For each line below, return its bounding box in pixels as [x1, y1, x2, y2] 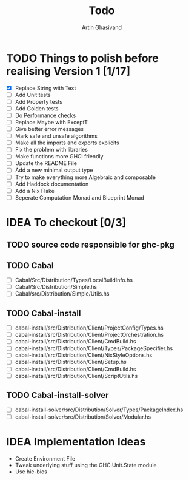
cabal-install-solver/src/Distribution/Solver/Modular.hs [15, 413, 151, 421]
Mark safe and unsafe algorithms [15, 132, 98, 140]
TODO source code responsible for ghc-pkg [6, 240, 174, 250]
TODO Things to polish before [6, 51, 159, 65]
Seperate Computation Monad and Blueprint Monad [15, 194, 144, 201]
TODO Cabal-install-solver [6, 390, 109, 401]
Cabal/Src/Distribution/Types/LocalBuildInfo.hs [15, 277, 133, 284]
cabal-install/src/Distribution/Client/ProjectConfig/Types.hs [15, 324, 164, 331]
